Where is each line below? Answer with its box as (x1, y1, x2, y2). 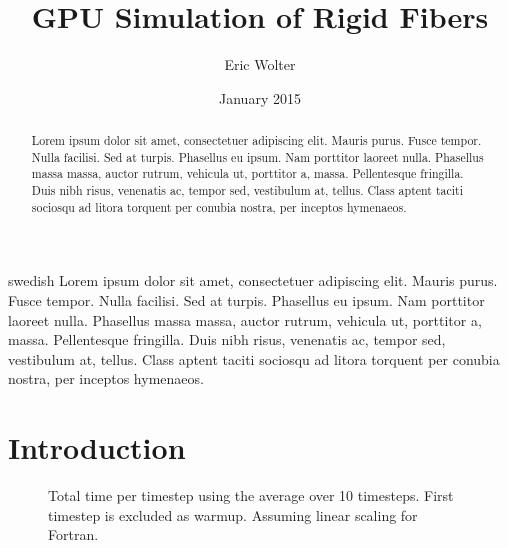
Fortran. (48, 524, 99, 545)
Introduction (8, 427, 186, 468)
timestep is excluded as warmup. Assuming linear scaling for (48, 504, 418, 525)
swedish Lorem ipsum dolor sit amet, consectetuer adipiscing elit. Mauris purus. (8, 270, 498, 291)
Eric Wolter (224, 54, 296, 75)
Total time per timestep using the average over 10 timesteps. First (48, 485, 454, 506)
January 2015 (219, 87, 301, 108)
